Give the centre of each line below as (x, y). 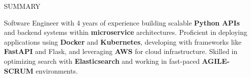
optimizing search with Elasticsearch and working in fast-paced (102, 61)
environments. (57, 70)
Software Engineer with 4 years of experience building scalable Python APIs (122, 22)
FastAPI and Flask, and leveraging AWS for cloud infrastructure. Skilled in (121, 51)
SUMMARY (22, 6)
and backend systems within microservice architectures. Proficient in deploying (126, 32)
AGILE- (216, 61)
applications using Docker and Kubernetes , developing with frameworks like (123, 41)
